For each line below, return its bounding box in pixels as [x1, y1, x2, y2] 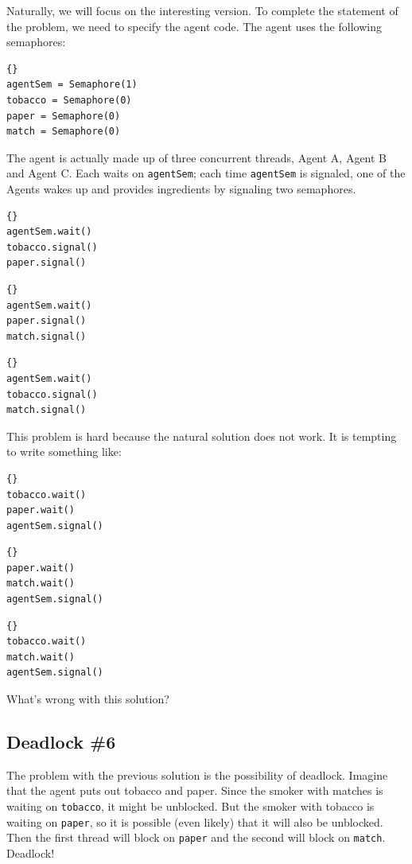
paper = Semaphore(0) [6, 110, 121, 122]
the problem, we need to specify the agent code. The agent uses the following [6, 18, 382, 34]
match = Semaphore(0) [6, 126, 121, 138]
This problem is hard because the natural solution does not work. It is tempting [6, 427, 397, 444]
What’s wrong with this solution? [6, 691, 169, 707]
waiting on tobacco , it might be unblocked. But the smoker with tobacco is [6, 798, 375, 815]
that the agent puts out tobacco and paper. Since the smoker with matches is [6, 782, 383, 799]
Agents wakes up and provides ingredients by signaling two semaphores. [6, 181, 356, 197]
